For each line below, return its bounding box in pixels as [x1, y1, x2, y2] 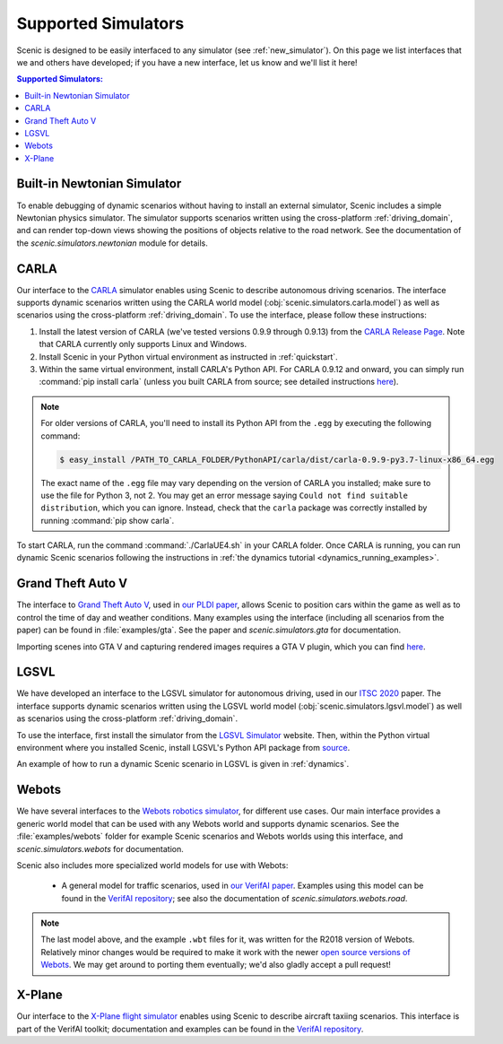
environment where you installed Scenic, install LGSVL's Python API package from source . [16, 743, 351, 753]
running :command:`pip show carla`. [40, 515, 175, 526]
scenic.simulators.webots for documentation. [16, 843, 184, 854]
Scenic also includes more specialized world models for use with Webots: [16, 859, 289, 870]
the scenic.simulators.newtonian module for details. [16, 238, 208, 248]
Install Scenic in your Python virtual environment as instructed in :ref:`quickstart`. [39, 351, 338, 362]
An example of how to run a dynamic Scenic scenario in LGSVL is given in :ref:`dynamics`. [16, 759, 350, 770]
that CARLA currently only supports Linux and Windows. [39, 339, 247, 350]
